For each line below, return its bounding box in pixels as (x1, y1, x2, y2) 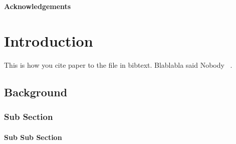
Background (4, 84, 68, 99)
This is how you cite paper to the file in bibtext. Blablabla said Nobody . (4, 59, 232, 70)
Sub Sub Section (4, 131, 62, 142)
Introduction (4, 30, 93, 51)
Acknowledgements (4, 1, 71, 11)
